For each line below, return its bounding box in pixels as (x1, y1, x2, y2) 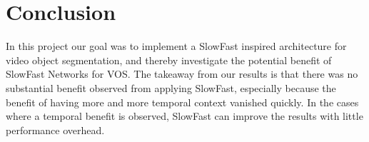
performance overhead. (6, 122, 105, 137)
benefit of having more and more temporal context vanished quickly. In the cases (6, 94, 359, 109)
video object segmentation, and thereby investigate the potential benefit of (6, 52, 332, 67)
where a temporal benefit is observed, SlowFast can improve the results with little (6, 108, 363, 123)
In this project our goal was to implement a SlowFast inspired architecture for (6, 39, 347, 54)
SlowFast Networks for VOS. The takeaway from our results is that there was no (6, 66, 358, 81)
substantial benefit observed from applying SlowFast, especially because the (6, 80, 336, 95)
